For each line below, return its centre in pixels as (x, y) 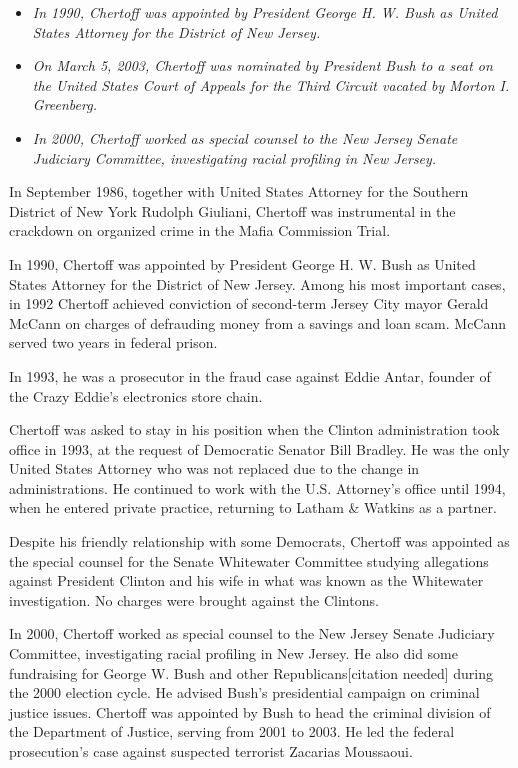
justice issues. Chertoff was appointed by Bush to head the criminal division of (250, 711)
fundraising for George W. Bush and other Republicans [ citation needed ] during (251, 672)
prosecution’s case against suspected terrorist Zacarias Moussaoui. (211, 751)
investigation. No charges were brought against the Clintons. (194, 599)
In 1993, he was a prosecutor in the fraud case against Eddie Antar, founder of (250, 375)
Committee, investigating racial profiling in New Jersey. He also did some (233, 653)
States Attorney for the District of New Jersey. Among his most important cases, (257, 283)
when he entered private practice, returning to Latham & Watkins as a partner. (253, 507)
